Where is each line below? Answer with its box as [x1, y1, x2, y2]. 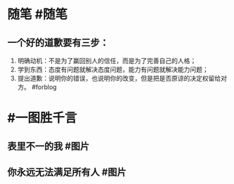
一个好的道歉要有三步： [7, 37, 109, 48]
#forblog [31, 83, 58, 91]
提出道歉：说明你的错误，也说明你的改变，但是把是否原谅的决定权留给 [17, 74, 221, 82]
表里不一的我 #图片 [7, 140, 90, 152]
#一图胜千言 [7, 110, 77, 126]
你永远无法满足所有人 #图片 [7, 166, 126, 178]
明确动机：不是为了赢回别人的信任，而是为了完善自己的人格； [17, 57, 197, 65]
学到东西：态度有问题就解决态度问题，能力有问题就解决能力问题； [17, 65, 209, 74]
